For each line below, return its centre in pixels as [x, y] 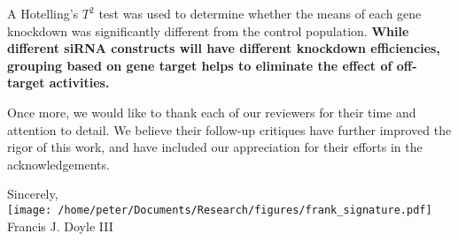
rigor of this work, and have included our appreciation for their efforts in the [215, 147]
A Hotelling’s [43, 13]
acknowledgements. [58, 164]
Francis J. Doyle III [60, 226]
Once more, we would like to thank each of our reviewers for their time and [212, 112]
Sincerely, [33, 194]
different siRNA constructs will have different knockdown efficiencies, [224, 48]
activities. [79, 83]
